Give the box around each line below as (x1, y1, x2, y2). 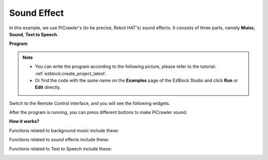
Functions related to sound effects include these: (9, 137, 109, 143)
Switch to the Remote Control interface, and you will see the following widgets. (9, 100, 171, 106)
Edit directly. (35, 84, 61, 90)
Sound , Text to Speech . (9, 31, 59, 37)
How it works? (9, 118, 40, 124)
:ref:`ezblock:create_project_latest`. (35, 70, 108, 76)
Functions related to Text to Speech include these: (9, 146, 112, 152)
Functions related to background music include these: (9, 127, 119, 133)
